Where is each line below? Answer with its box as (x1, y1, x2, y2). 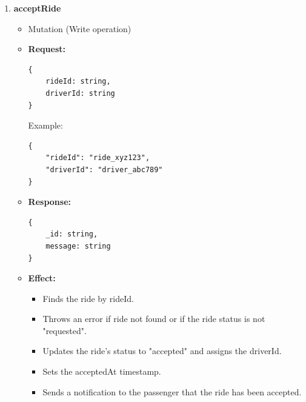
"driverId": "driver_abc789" (45, 165, 163, 174)
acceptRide (13, 2, 61, 14)
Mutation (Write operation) (28, 22, 131, 35)
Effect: (28, 272, 56, 284)
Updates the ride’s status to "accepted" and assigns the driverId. (42, 344, 282, 357)
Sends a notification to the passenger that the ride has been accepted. (42, 385, 302, 398)
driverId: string (45, 89, 115, 98)
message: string (45, 241, 111, 250)
